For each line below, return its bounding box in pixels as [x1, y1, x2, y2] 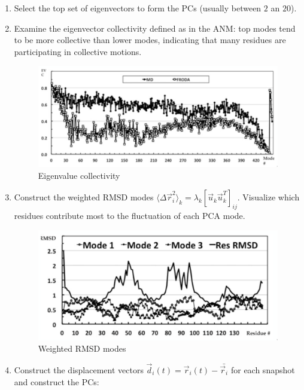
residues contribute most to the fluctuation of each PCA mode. [14, 209, 245, 222]
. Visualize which [237, 191, 300, 203]
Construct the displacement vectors [14, 363, 144, 376]
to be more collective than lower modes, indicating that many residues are [14, 33, 286, 46]
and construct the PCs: [14, 375, 99, 388]
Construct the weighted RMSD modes [14, 191, 154, 203]
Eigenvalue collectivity [38, 169, 120, 181]
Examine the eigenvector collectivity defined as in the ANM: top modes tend [14, 22, 296, 34]
